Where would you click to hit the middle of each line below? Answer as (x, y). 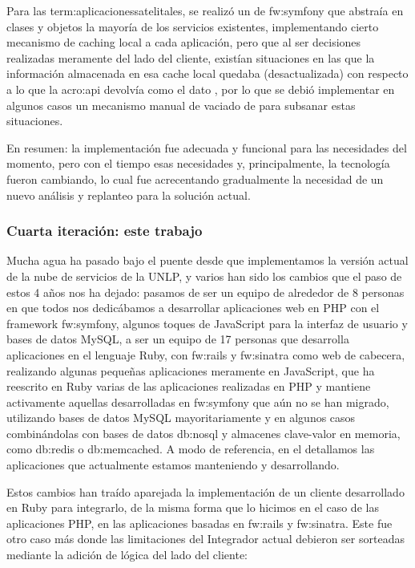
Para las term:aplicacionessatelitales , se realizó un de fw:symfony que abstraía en (205, 10)
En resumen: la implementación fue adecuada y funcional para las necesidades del (207, 147)
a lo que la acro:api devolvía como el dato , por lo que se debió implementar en (201, 89)
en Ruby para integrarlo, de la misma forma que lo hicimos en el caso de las (193, 507)
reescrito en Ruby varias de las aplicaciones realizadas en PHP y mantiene (189, 386)
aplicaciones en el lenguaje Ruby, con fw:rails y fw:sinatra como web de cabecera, (206, 354)
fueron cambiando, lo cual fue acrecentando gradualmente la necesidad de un (195, 179)
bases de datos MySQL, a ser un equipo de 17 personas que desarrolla (178, 339)
